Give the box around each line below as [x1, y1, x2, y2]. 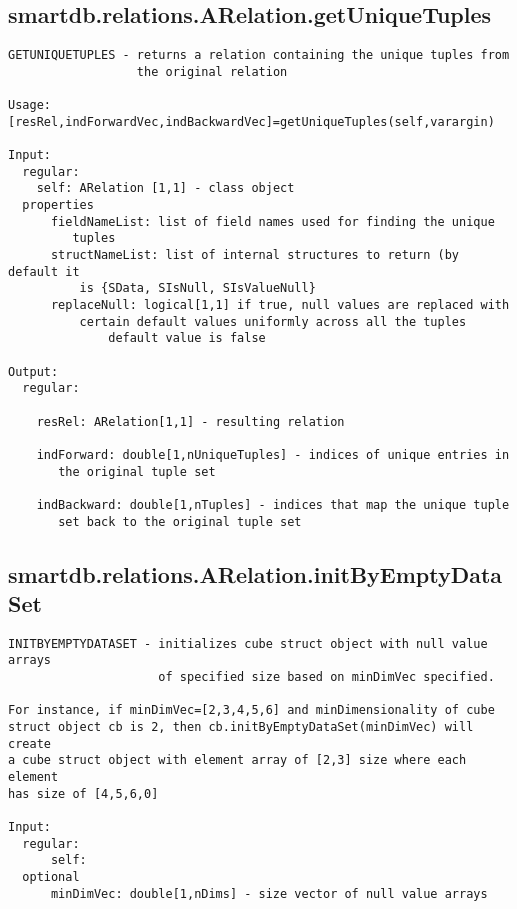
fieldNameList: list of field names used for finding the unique [50, 214, 495, 229]
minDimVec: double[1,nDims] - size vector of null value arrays [50, 886, 488, 901]
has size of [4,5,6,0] [8, 786, 159, 801]
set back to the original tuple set [58, 514, 302, 529]
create [8, 736, 51, 751]
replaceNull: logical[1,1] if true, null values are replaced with [50, 298, 510, 313]
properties [22, 198, 94, 213]
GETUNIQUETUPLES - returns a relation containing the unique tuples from [8, 48, 510, 63]
